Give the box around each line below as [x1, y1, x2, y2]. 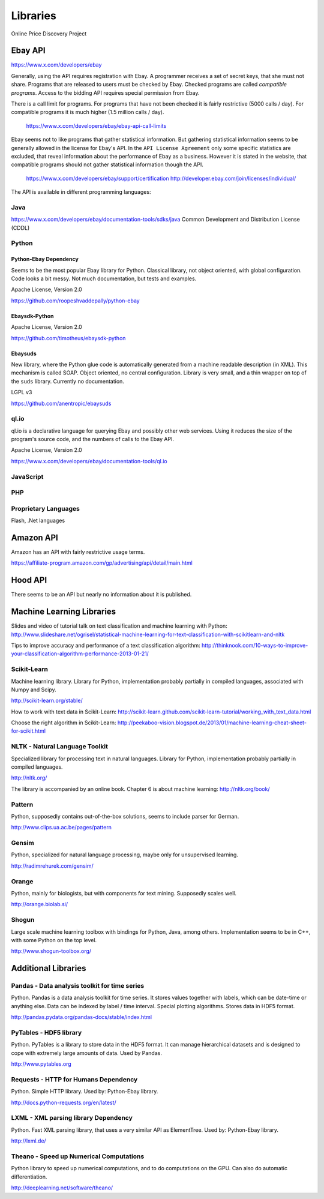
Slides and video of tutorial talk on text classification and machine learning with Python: [11, 622, 227, 630]
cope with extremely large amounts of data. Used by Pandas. [11, 1049, 162, 1056]
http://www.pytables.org [11, 1060, 71, 1068]
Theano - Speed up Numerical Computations [11, 1152, 145, 1161]
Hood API [11, 575, 47, 585]
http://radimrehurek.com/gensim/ [11, 862, 94, 870]
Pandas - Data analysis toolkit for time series [11, 982, 145, 990]
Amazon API [11, 532, 58, 542]
